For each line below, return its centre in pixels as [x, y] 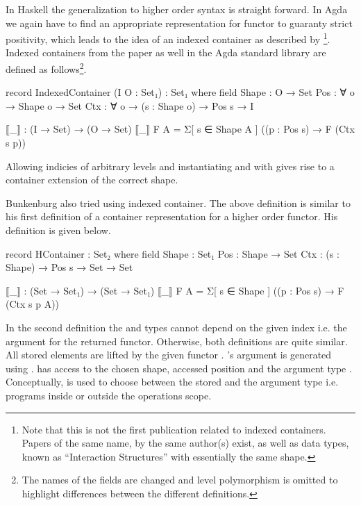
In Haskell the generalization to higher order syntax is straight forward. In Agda [177, 9]
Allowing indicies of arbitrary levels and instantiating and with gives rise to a [170, 166]
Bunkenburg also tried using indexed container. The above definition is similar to [178, 202]
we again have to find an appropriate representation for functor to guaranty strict [179, 23]
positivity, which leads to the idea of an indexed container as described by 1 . [168, 38]
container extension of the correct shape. [92, 180]
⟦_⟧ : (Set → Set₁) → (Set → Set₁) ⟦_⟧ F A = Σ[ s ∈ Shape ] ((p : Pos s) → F [175, 290]
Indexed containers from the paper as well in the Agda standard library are [166, 52]
